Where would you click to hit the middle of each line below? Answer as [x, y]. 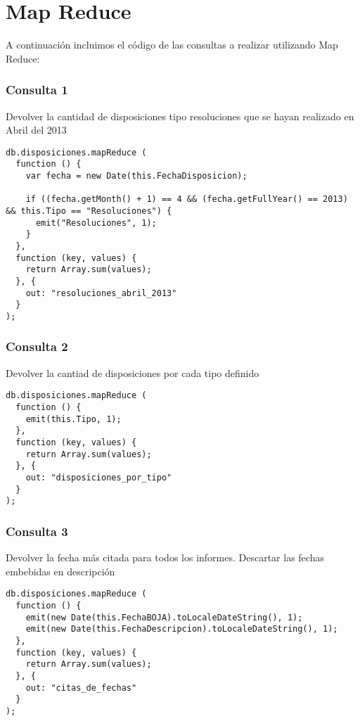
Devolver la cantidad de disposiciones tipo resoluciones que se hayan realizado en [180, 116]
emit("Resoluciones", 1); [96, 223]
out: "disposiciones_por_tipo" [99, 477]
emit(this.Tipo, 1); [73, 419]
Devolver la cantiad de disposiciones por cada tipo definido [133, 372]
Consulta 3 [37, 531]
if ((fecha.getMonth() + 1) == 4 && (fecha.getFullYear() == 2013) [187, 199]
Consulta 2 [37, 346]
